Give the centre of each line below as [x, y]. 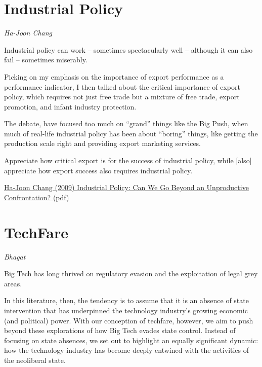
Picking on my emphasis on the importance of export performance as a [114, 76]
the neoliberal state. [35, 360]
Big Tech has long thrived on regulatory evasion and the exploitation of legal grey [131, 273]
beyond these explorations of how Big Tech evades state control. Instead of [120, 330]
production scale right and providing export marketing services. [103, 143]
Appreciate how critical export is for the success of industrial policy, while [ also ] [128, 160]
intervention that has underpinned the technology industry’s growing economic [126, 310]
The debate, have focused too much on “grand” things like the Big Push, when [126, 123]
